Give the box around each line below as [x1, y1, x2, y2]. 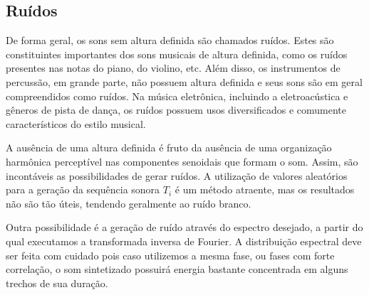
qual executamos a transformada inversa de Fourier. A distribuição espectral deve [6, 233, 362, 248]
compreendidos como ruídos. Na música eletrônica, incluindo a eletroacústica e [6, 88, 348, 103]
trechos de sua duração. [6, 275, 108, 290]
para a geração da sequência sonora [6, 182, 160, 197]
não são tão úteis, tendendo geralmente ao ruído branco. [6, 195, 251, 210]
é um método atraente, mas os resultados [175, 182, 355, 197]
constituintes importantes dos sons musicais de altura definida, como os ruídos [6, 46, 348, 61]
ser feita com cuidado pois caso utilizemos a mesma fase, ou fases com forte [6, 247, 335, 262]
